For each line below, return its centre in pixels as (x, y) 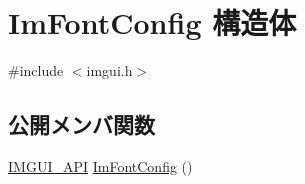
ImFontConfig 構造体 (152, 22)
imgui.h (109, 70)
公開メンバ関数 (81, 124)
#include (36, 70)
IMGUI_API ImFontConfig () (100, 165)
